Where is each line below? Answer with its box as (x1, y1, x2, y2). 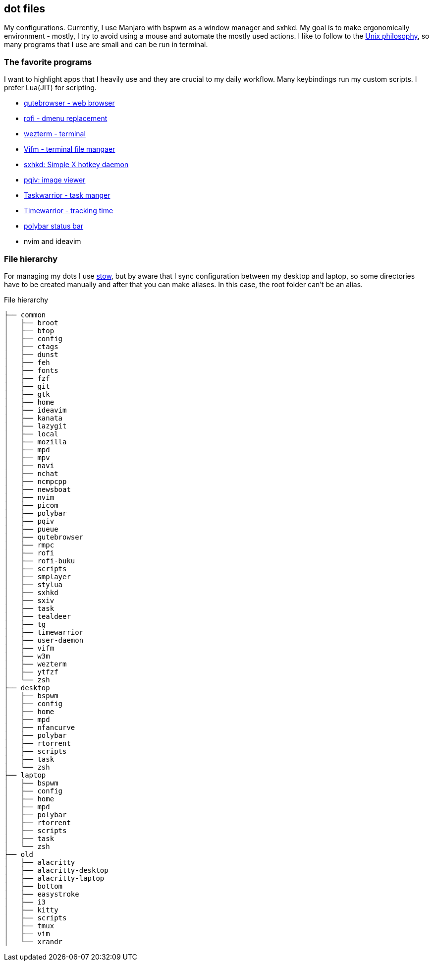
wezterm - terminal (24, 129, 86, 138)
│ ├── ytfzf (4, 667, 58, 676)
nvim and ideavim (24, 237, 81, 246)
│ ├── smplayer (4, 572, 71, 581)
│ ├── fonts (4, 366, 58, 374)
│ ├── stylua (4, 580, 63, 589)
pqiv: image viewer (24, 176, 86, 184)
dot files (4, 2, 45, 15)
